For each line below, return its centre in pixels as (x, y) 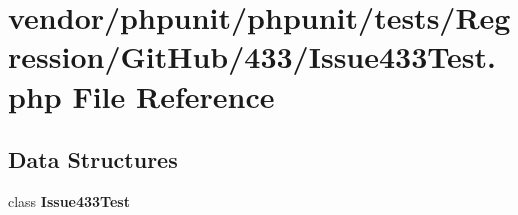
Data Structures (93, 159)
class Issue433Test (69, 200)
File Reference (173, 95)
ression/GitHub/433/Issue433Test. (252, 56)
